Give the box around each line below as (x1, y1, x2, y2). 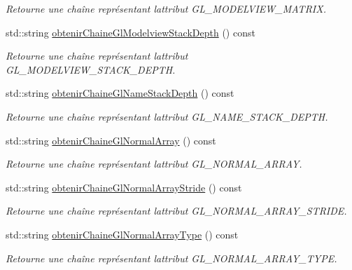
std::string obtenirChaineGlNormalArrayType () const (6, 227, 239, 241)
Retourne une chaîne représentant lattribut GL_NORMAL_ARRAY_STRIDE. (6, 203, 347, 218)
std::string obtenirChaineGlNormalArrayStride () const (6, 180, 242, 194)
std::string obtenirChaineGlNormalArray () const (6, 133, 216, 147)
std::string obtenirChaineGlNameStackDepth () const (6, 86, 234, 100)
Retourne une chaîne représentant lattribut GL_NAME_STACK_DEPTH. (6, 109, 328, 123)
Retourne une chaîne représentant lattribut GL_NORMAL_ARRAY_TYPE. (6, 250, 337, 265)
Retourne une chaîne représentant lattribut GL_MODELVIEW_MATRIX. (6, 1, 326, 15)
